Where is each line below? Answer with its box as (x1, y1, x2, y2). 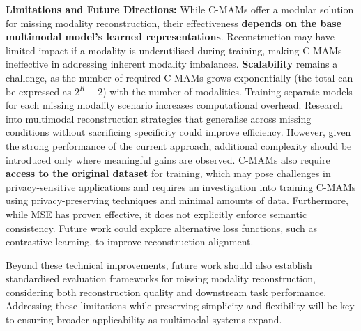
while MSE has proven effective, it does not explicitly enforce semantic (6, 206, 307, 221)
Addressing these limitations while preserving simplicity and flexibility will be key (6, 298, 355, 313)
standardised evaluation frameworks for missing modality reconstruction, (6, 271, 316, 286)
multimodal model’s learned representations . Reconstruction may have (6, 29, 335, 44)
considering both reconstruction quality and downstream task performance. (6, 284, 327, 299)
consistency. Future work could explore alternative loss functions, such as (6, 220, 317, 235)
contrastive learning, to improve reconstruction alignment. (6, 234, 254, 249)
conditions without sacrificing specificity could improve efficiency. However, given (6, 125, 351, 139)
